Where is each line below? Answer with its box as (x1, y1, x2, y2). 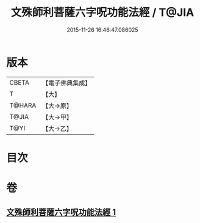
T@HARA (9, 101, 37, 110)
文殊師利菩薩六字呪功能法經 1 (6, 207, 116, 218)
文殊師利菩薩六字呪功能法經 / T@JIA (10, 5, 195, 19)
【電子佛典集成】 (42, 79, 91, 87)
